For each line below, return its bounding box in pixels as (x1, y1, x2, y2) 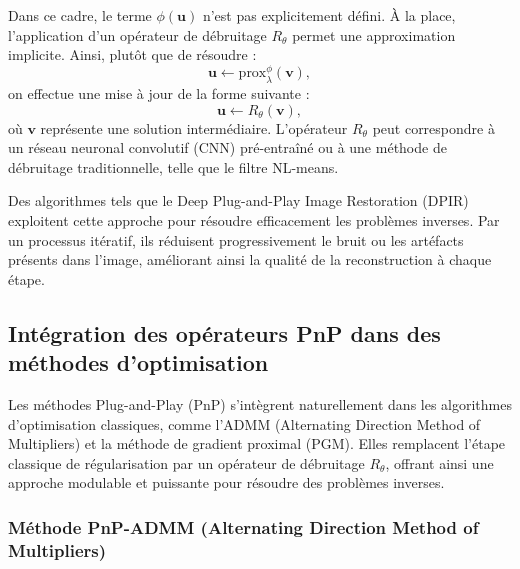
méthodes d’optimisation (8, 347, 269, 378)
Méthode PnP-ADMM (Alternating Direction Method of (8, 514, 479, 539)
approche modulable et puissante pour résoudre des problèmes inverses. (8, 472, 445, 493)
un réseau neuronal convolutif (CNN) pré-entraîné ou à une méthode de (8, 137, 447, 158)
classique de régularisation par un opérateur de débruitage (8, 452, 365, 473)
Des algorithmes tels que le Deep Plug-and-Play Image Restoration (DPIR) (8, 190, 469, 211)
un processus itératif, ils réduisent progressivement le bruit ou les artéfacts (8, 229, 464, 250)
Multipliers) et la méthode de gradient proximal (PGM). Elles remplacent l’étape (8, 433, 506, 454)
